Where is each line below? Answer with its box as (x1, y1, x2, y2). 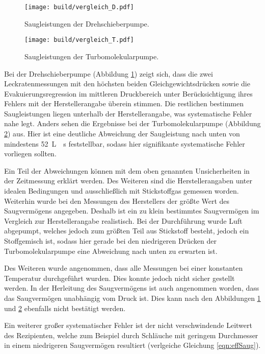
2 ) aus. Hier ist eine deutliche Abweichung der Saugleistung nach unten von (4, 128, 240, 139)
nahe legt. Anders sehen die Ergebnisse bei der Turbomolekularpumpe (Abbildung (4, 118, 261, 129)
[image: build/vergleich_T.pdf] (24, 36, 134, 44)
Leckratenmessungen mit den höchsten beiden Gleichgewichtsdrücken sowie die (4, 78, 250, 89)
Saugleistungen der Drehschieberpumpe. (24, 18, 149, 29)
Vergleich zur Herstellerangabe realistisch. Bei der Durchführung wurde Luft (4, 215, 243, 226)
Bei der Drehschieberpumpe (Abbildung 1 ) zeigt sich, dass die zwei (4, 68, 213, 79)
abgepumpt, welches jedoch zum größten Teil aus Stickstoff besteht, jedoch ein (4, 225, 249, 236)
